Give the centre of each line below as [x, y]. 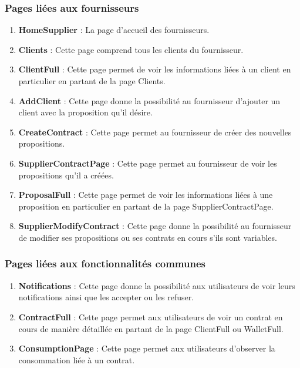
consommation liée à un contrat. [77, 359]
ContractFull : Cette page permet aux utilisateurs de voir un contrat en [151, 316]
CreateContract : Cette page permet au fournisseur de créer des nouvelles [155, 132]
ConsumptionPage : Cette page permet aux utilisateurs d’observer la [147, 348]
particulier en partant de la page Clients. [92, 81]
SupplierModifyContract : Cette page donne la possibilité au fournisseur [155, 226]
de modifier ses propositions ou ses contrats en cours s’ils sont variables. [148, 237]
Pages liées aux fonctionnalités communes [105, 263]
